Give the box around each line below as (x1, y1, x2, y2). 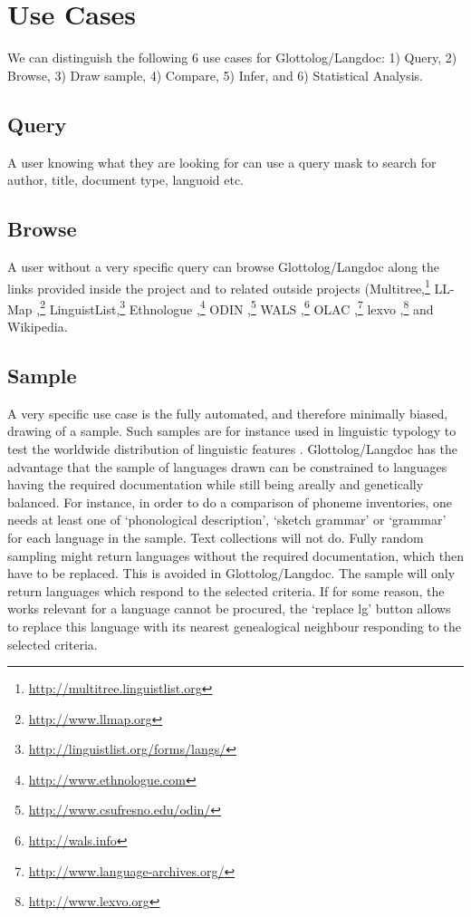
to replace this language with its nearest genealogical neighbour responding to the (7, 616, 461, 635)
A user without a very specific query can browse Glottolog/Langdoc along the (7, 256, 440, 275)
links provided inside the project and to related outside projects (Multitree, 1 (7, 275, 430, 297)
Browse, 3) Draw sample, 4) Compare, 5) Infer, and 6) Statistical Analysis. (7, 65, 424, 84)
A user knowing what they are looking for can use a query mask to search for (7, 152, 437, 171)
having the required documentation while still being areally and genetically (7, 475, 424, 494)
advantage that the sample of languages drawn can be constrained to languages (7, 457, 447, 476)
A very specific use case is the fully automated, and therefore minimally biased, (7, 403, 448, 422)
